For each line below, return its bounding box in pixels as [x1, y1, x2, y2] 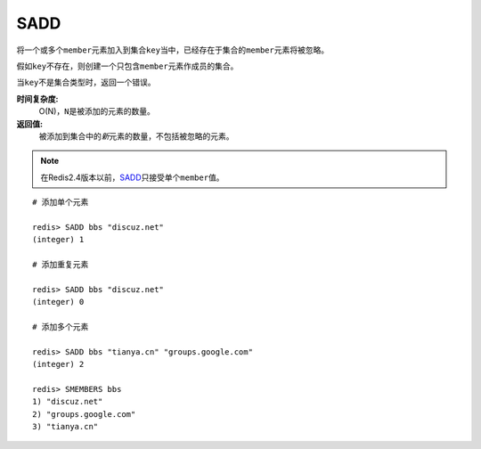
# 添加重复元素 [32, 259, 89, 270]
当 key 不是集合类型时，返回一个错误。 [16, 77, 156, 88]
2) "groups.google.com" [32, 409, 136, 419]
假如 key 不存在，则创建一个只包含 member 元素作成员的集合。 [16, 61, 239, 71]
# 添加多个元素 [32, 322, 89, 331]
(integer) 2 [32, 359, 85, 370]
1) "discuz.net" [32, 396, 103, 407]
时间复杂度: [16, 94, 59, 104]
